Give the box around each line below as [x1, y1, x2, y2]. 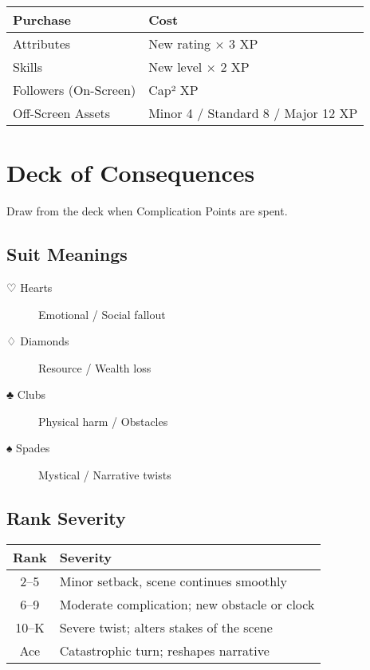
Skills [13, 57, 42, 76]
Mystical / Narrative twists [38, 467, 171, 483]
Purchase [13, 10, 71, 29]
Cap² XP [148, 81, 199, 99]
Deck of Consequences [6, 156, 255, 189]
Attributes [13, 34, 71, 53]
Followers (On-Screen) [13, 81, 136, 99]
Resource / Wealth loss [38, 359, 152, 376]
